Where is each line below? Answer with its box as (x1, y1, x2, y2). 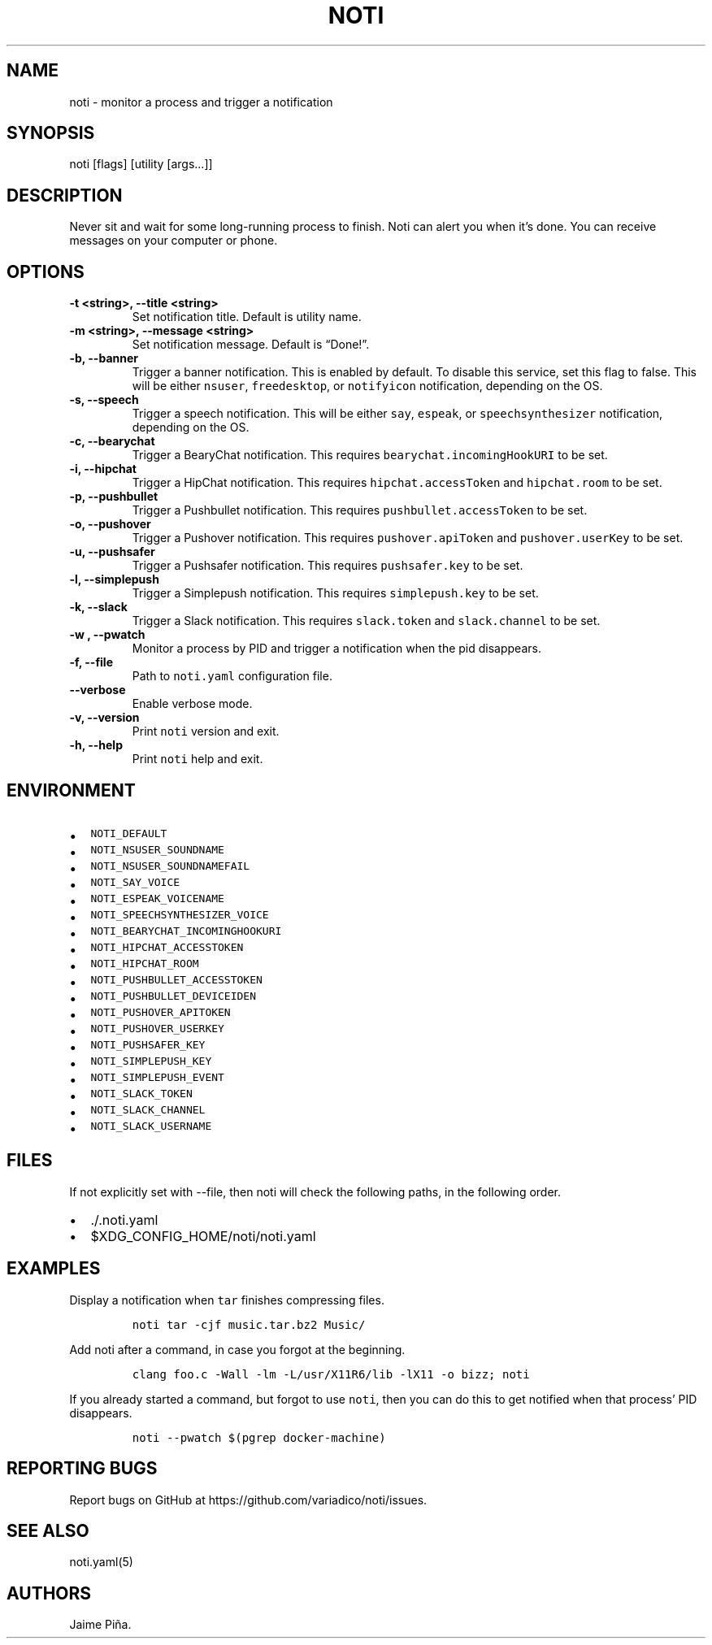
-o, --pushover (69, 517, 151, 532)
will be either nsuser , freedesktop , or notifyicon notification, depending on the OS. (132, 379, 603, 393)
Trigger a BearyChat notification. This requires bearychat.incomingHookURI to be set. (132, 448, 608, 462)
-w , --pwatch (69, 627, 145, 642)
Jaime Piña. (69, 1617, 132, 1632)
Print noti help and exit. (132, 752, 263, 766)
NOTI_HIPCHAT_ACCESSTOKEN (90, 940, 244, 953)
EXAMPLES (7, 1258, 101, 1279)
